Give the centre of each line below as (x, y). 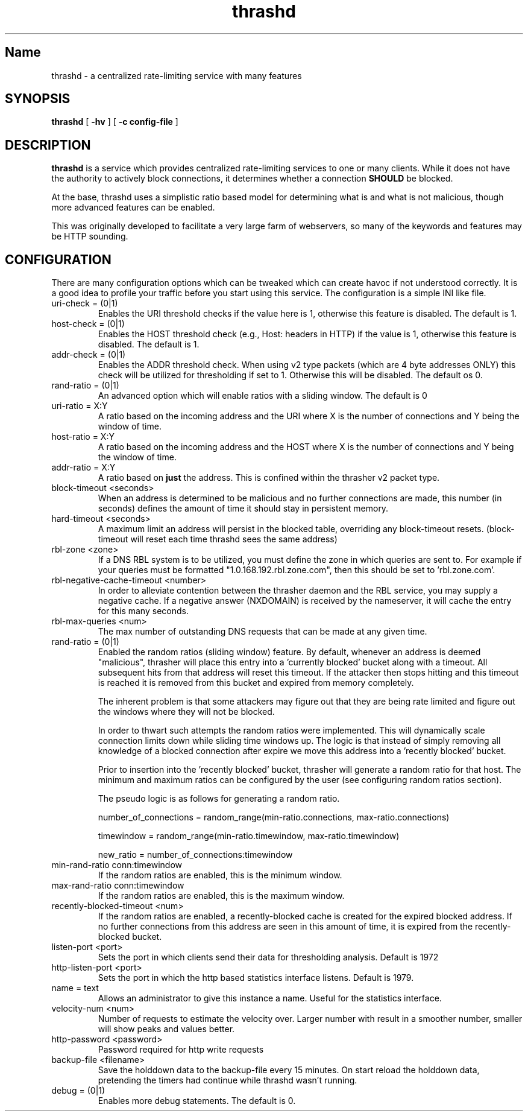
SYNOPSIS (38, 99)
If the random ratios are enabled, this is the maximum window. (221, 896)
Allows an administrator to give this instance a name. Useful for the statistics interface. (270, 998)
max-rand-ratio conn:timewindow (118, 886)
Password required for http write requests (181, 1050)
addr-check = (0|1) (89, 355)
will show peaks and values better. (166, 1029)
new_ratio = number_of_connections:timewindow (195, 855)
